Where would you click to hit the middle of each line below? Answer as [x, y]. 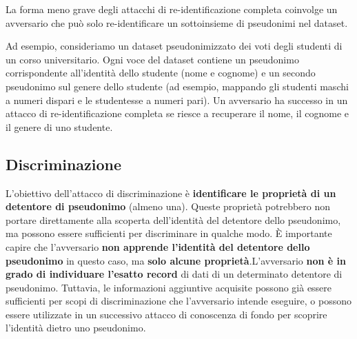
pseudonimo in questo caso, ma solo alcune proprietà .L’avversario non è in [176, 260]
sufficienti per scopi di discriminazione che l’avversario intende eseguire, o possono [178, 301]
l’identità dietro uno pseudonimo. [76, 328]
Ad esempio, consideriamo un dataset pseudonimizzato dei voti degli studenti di [174, 46]
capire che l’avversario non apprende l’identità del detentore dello [158, 246]
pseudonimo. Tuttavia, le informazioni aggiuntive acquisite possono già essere [169, 287]
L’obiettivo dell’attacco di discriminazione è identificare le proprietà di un [171, 193]
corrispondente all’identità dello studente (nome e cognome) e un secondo [161, 73]
